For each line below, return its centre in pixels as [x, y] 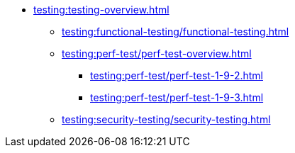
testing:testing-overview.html [101, 10]
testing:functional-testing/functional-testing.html [176, 32]
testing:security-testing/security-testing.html [166, 119]
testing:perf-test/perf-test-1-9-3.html [177, 97]
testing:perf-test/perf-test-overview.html [157, 53]
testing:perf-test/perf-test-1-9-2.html [177, 75]
